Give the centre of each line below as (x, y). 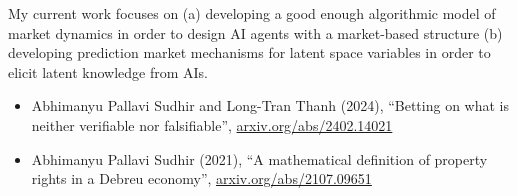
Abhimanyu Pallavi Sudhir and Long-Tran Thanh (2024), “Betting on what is (270, 105)
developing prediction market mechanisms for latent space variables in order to (249, 52)
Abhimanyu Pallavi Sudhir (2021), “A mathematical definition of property (259, 158)
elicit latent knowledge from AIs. (108, 71)
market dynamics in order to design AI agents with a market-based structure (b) (255, 32)
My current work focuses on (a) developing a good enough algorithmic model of (252, 13)
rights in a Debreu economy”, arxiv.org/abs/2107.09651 (201, 178)
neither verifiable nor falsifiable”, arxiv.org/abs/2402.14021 (212, 124)
